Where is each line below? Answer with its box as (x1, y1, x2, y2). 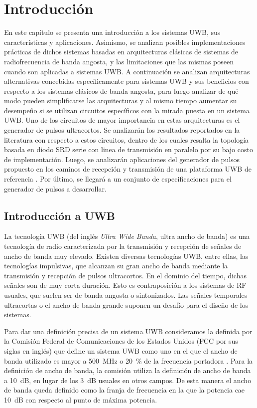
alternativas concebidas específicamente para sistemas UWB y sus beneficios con (4, 76, 249, 86)
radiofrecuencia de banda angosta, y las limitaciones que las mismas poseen (4, 56, 234, 66)
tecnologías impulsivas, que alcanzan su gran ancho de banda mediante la (4, 260, 228, 271)
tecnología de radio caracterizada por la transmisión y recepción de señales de (4, 241, 242, 251)
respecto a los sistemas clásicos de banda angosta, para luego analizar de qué (4, 85, 239, 96)
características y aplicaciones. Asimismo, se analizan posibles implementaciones (4, 36, 246, 47)
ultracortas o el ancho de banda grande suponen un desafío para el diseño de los (4, 299, 249, 310)
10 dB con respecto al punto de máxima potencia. (4, 394, 157, 405)
